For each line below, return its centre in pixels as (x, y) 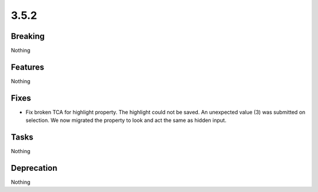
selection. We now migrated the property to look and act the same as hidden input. (126, 120)
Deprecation (34, 168)
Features (27, 67)
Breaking (28, 36)
